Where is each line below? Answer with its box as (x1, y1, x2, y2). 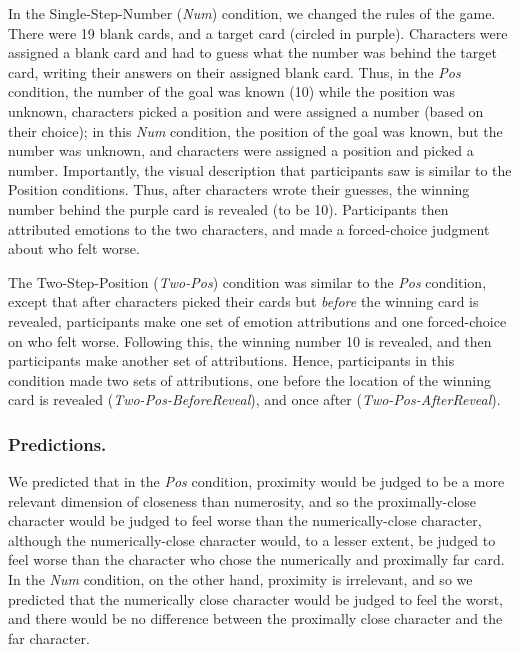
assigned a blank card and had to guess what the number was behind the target (8, 42, 497, 63)
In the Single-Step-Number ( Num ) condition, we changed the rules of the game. (8, 3, 496, 23)
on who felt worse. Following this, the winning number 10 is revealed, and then (8, 330, 492, 351)
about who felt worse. (8, 238, 140, 259)
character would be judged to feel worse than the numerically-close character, (8, 510, 482, 531)
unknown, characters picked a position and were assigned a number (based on (8, 100, 484, 121)
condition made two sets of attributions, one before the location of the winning (8, 369, 491, 390)
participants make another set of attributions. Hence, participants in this (8, 350, 455, 371)
